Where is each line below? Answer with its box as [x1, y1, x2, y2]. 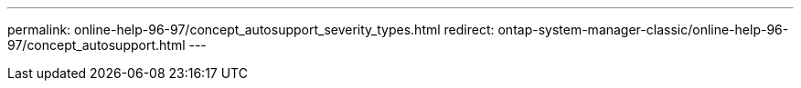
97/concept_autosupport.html [7, 37, 186, 53]
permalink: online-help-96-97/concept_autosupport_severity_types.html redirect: [7, 22, 495, 37]
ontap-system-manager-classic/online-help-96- [497, 22, 789, 37]
